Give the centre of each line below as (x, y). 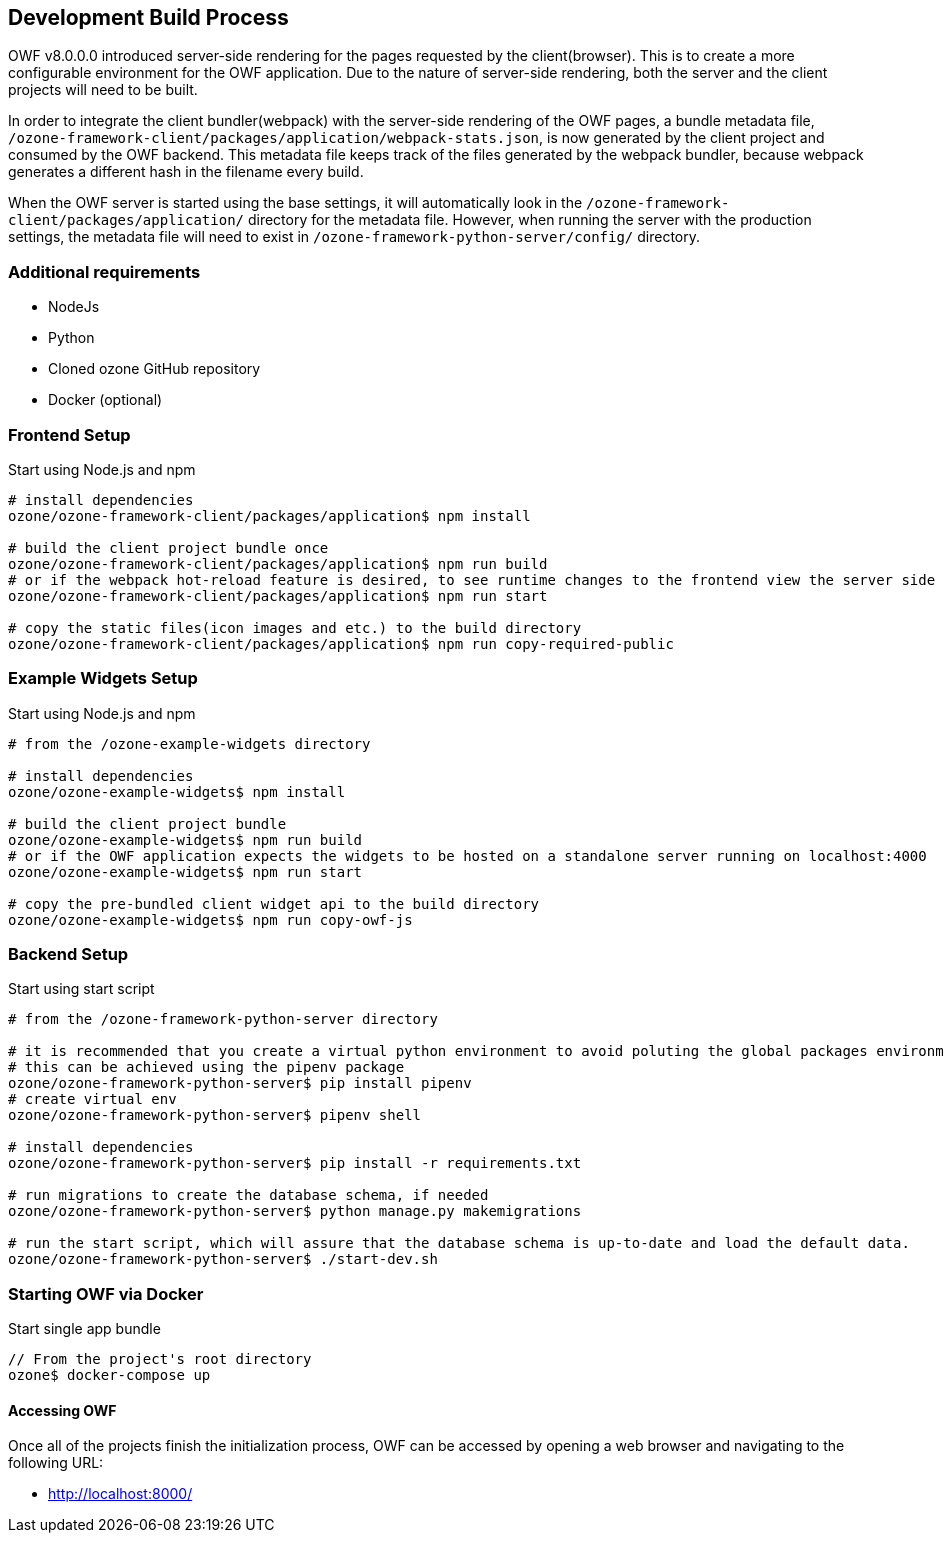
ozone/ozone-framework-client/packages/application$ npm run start (278, 595)
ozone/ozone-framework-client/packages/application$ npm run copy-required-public (341, 643)
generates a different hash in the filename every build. (186, 172)
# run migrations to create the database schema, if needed (248, 1195)
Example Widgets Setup (103, 678)
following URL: (56, 1463)
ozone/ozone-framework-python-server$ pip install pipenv (240, 1083)
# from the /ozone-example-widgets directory (189, 743)
